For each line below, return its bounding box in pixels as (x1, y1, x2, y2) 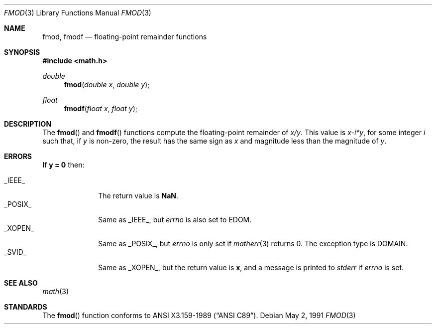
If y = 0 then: (42, 161, 85, 169)
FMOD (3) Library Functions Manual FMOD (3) (4, 8, 151, 17)
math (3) (42, 287, 69, 296)
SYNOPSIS (4, 48, 40, 56)
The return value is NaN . (98, 191, 179, 200)
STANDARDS (4, 303, 47, 311)
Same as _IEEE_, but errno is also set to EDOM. (98, 215, 252, 224)
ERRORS (4, 152, 32, 161)
